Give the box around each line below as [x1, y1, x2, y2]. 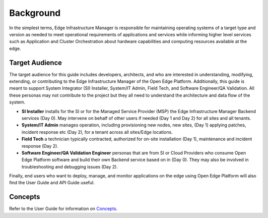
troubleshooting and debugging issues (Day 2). [21, 163, 118, 169]
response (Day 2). [21, 143, 59, 149]
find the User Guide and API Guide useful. [9, 180, 95, 186]
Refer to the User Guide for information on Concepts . [9, 206, 118, 212]
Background [9, 7, 61, 18]
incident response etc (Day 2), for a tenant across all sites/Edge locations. [21, 129, 173, 135]
